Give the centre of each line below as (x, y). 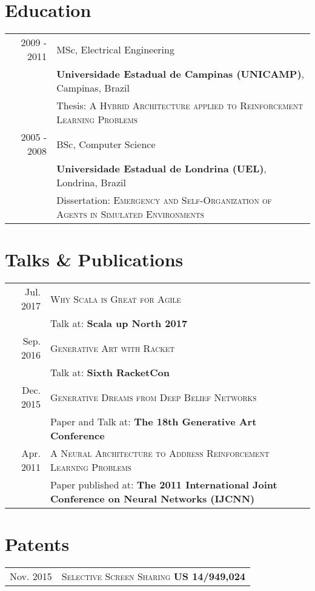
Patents (37, 544)
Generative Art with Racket (113, 348)
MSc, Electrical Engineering (115, 49)
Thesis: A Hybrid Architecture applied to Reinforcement (180, 106)
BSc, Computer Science (106, 144)
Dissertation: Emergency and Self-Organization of (164, 200)
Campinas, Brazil (93, 88)
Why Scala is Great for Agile (116, 299)
